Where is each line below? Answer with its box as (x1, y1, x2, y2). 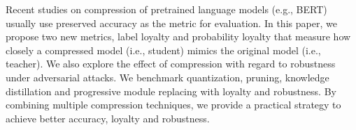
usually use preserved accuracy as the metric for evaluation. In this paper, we (6, 15, 337, 30)
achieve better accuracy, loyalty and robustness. (6, 111, 210, 125)
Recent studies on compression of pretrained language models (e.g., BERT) (6, 2, 327, 16)
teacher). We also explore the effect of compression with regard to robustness (6, 56, 336, 71)
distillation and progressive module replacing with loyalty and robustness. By (6, 83, 336, 98)
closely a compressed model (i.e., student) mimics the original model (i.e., (6, 42, 321, 57)
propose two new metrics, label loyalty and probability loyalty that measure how (6, 29, 351, 44)
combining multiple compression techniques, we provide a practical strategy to (6, 97, 341, 112)
